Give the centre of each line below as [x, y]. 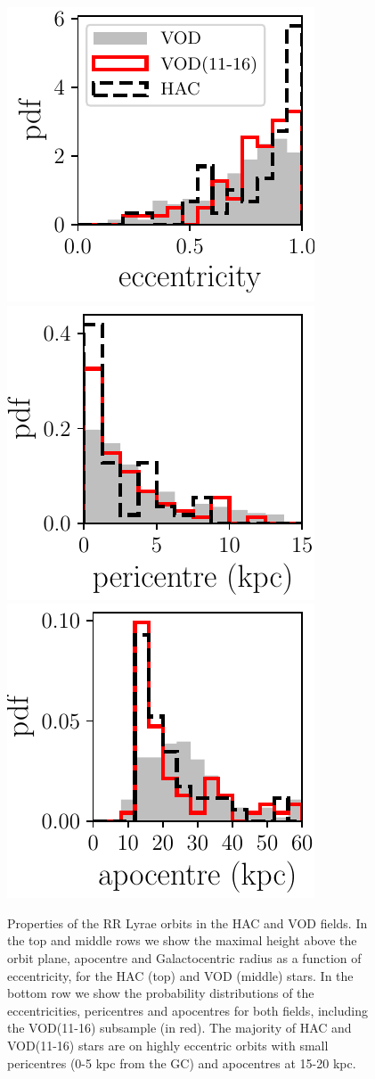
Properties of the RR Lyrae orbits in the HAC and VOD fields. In [187, 923]
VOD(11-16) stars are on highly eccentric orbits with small [168, 1045]
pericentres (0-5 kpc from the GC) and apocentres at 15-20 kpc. [182, 1063]
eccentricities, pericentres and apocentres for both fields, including [187, 1010]
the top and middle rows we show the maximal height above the [182, 940]
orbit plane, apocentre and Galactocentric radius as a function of [184, 957]
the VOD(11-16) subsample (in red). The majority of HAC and [179, 1028]
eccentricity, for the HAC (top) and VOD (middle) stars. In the [180, 975]
